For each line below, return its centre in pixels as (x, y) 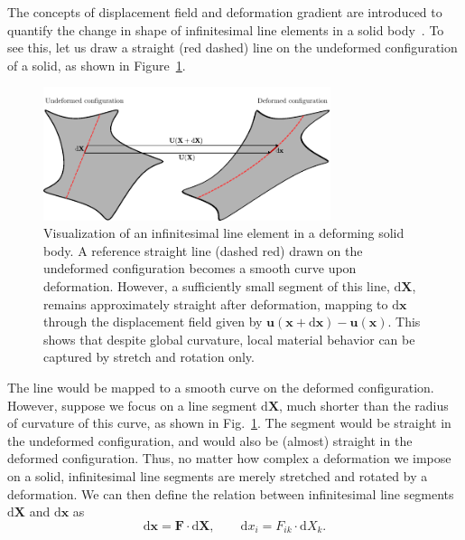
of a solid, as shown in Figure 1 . (97, 65)
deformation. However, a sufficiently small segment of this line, (217, 285)
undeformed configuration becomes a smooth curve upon (200, 268)
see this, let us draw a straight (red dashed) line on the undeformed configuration (232, 47)
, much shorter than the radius (364, 405)
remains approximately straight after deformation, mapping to (216, 303)
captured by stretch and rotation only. (149, 357)
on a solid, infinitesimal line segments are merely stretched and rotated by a (218, 475)
